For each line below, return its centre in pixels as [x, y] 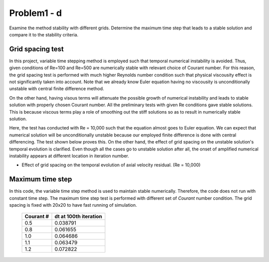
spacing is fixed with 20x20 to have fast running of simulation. [73, 205]
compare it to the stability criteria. [44, 34]
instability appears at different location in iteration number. [69, 156]
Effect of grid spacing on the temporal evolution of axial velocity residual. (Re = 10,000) [111, 165]
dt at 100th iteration [78, 217]
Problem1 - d [36, 13]
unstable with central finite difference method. [57, 89]
